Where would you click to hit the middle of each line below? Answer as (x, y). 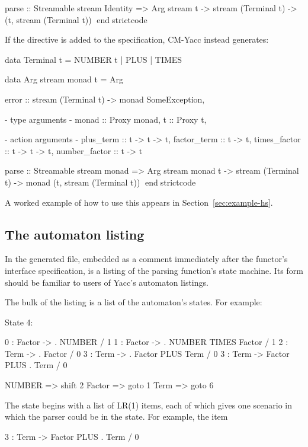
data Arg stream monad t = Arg (64, 79)
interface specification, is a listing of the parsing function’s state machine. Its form (154, 270)
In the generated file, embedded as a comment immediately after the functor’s (146, 259)
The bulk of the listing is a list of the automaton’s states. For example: (134, 302)
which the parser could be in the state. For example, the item (116, 416)
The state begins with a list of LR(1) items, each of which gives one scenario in (148, 405)
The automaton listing (75, 234)
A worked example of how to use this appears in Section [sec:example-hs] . (139, 202)
